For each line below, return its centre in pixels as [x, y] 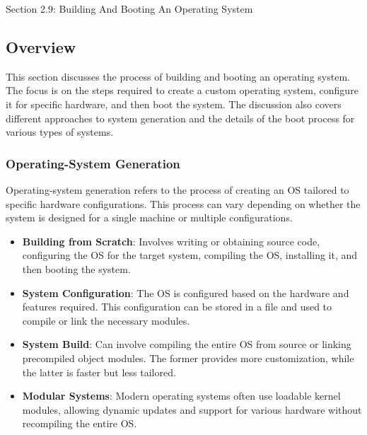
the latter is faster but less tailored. [99, 372]
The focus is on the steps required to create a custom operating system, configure [182, 90]
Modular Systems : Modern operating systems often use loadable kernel [181, 396]
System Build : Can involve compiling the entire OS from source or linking [187, 344]
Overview [41, 46]
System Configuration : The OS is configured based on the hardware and [186, 292]
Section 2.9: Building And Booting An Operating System [129, 8]
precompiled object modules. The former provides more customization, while [188, 358]
